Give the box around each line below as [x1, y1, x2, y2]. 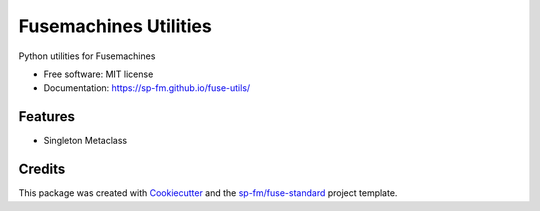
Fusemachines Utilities [18, 15, 212, 37]
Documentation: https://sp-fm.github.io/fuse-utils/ [43, 82, 251, 94]
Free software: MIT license [43, 68, 154, 80]
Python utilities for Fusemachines [18, 50, 156, 62]
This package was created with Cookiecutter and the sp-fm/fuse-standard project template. [18, 187, 398, 199]
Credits [18, 161, 66, 178]
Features [18, 108, 75, 125]
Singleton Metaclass [43, 135, 128, 147]
